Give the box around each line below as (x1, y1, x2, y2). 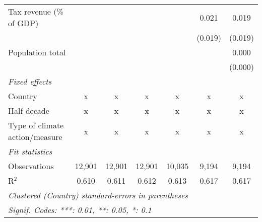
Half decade (8, 105, 49, 116)
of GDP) (8, 17, 39, 29)
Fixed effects (8, 76, 52, 87)
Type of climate (8, 119, 64, 131)
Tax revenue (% (8, 6, 63, 17)
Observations (8, 160, 54, 172)
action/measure (8, 131, 62, 142)
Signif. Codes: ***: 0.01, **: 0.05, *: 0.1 (8, 204, 152, 215)
